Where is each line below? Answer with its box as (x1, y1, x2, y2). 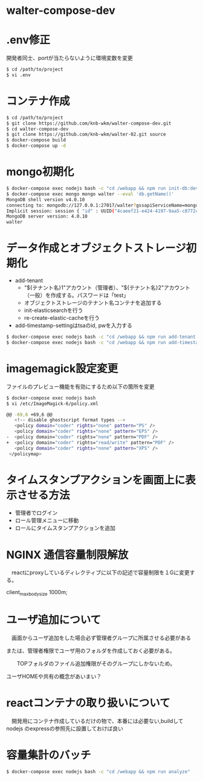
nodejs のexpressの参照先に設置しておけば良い (6, 725, 124, 732)
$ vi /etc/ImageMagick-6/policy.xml (6, 400, 98, 407)
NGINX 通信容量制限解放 (6, 548, 129, 562)
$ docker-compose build (6, 137, 66, 143)
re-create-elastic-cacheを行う (24, 314, 100, 322)
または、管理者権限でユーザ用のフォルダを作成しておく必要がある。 (6, 647, 175, 655)
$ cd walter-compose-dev (6, 126, 69, 132)
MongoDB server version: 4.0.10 (6, 213, 88, 219)
